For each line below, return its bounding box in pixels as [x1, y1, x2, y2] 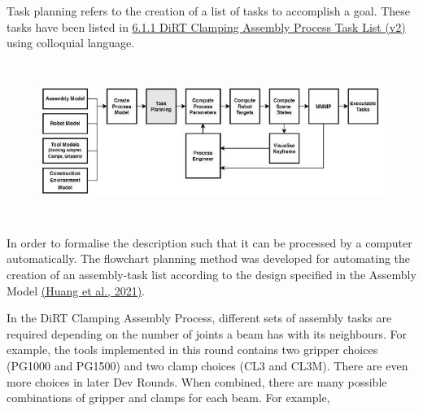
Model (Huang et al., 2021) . [7, 282, 145, 299]
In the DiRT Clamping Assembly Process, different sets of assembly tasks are [7, 309, 392, 326]
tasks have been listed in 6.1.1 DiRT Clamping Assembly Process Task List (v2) [7, 18, 406, 35]
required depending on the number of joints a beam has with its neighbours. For [7, 325, 407, 342]
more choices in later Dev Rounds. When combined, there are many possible [7, 373, 387, 390]
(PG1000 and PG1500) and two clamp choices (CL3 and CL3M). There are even [7, 357, 408, 374]
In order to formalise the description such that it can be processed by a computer [7, 234, 412, 251]
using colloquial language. [7, 34, 135, 51]
